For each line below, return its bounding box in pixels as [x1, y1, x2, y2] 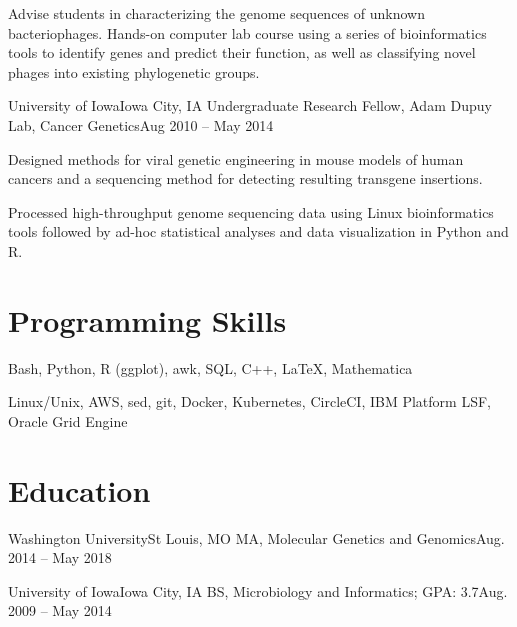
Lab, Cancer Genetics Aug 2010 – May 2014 [8, 114, 274, 135]
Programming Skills [8, 299, 287, 340]
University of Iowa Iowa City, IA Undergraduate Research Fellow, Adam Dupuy [8, 95, 492, 116]
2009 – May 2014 [8, 600, 112, 621]
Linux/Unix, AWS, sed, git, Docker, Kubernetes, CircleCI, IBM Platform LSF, [8, 391, 491, 412]
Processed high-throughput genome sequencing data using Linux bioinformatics [8, 201, 494, 222]
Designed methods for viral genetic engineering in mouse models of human [8, 148, 464, 169]
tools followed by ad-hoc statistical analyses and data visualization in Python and [8, 221, 509, 242]
